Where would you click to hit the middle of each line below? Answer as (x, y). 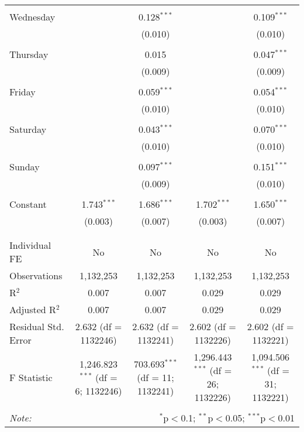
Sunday (25, 167)
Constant (28, 204)
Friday (23, 92)
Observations (36, 275)
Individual (30, 245)
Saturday (28, 129)
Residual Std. (37, 326)
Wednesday (32, 17)
